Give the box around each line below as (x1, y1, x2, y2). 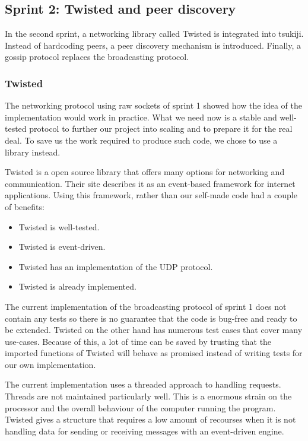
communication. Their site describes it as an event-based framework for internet (5, 177, 296, 189)
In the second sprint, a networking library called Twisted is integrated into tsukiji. (5, 27, 304, 40)
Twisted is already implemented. (18, 280, 136, 293)
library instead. (5, 145, 61, 158)
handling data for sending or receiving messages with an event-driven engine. (5, 424, 284, 437)
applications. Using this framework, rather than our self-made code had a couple (5, 189, 297, 201)
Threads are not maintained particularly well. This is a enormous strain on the (5, 390, 292, 402)
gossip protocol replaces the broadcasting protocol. (5, 50, 189, 63)
